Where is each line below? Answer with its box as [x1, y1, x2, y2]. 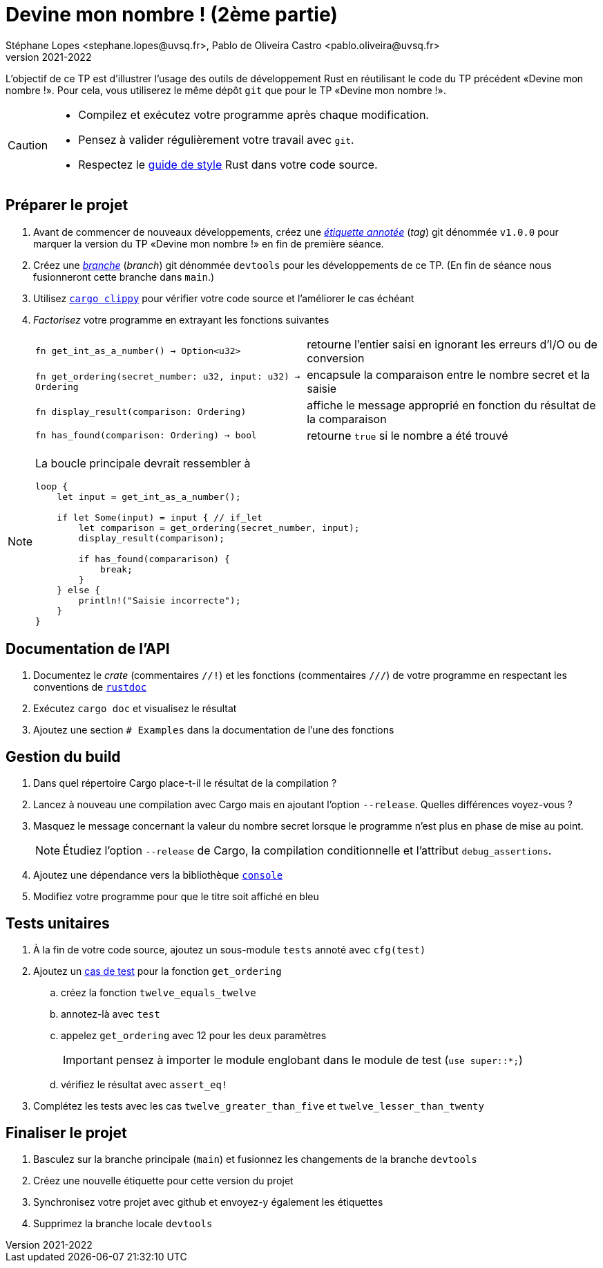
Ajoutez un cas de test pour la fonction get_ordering [33, 965, 282, 978]
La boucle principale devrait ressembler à [35, 456, 251, 470]
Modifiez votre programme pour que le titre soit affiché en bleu [33, 891, 319, 903]
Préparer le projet [6, 196, 128, 214]
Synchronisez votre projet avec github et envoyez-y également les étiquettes [33, 1195, 383, 1208]
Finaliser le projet [6, 1124, 127, 1141]
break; [99, 563, 133, 575]
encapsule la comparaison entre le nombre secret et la [307, 367, 591, 382]
